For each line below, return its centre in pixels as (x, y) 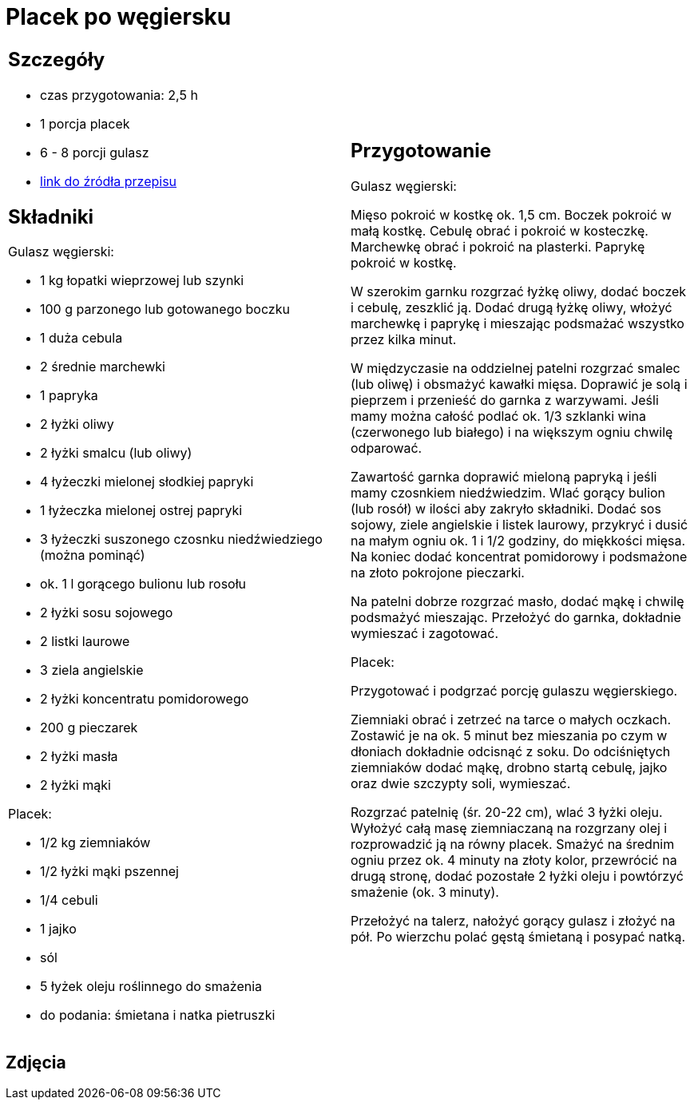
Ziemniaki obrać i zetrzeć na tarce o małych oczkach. (511, 720)
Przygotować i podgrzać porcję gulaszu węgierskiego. (514, 691)
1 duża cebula (81, 338)
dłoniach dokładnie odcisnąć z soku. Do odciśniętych (511, 752)
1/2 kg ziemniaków (95, 843)
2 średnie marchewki (103, 367)
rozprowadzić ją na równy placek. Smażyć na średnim (513, 844)
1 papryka (69, 396)
